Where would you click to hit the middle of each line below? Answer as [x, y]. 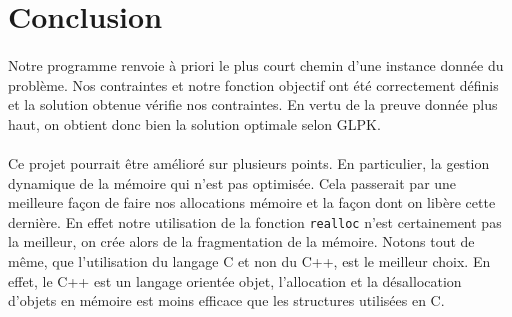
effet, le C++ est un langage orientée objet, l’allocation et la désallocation [235, 280]
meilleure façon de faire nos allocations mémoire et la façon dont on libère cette [252, 202]
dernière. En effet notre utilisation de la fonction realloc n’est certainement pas [255, 221]
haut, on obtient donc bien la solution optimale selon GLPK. [194, 123]
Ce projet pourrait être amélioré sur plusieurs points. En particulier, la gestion [249, 162]
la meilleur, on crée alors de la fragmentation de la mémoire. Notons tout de [241, 241]
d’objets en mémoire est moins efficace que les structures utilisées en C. [226, 300]
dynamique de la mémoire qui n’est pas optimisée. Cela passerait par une [232, 182]
